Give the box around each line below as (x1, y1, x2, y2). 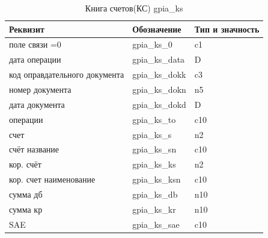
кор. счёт (9, 158, 41, 171)
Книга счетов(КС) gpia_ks (85, 2, 183, 14)
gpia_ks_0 (132, 38, 172, 51)
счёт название (9, 143, 59, 155)
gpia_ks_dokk (132, 68, 186, 81)
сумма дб (9, 187, 43, 200)
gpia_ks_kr (132, 202, 176, 215)
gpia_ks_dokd (132, 98, 186, 110)
